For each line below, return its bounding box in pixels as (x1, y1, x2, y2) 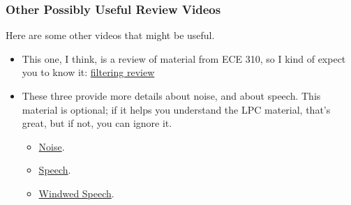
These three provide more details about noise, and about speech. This (22, 89, 321, 102)
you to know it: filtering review (22, 65, 155, 79)
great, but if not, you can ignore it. (22, 116, 172, 130)
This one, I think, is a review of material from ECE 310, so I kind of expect (22, 51, 346, 66)
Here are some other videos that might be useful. (6, 28, 215, 43)
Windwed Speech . (38, 185, 114, 200)
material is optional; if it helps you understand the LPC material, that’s (22, 102, 331, 116)
